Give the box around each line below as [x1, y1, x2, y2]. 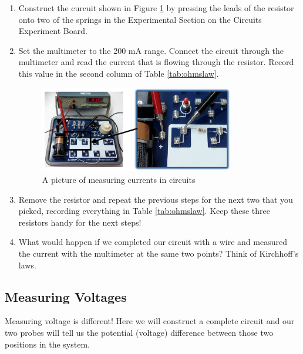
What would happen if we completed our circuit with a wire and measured [18, 236, 287, 248]
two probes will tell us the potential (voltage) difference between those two [5, 326, 274, 338]
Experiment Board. [18, 25, 87, 37]
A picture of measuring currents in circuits [42, 173, 196, 186]
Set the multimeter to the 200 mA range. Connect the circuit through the [18, 44, 284, 56]
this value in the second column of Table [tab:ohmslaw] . [18, 67, 219, 79]
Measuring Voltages [5, 287, 127, 305]
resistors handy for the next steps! [18, 216, 142, 228]
